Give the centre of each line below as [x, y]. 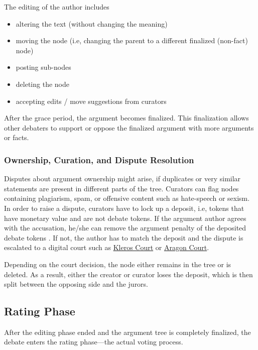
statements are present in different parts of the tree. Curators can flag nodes [121, 188]
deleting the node [42, 84]
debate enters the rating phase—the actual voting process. [94, 342]
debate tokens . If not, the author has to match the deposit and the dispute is [124, 237]
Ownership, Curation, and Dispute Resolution [99, 159]
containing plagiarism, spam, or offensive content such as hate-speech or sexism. [127, 198]
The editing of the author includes [57, 7]
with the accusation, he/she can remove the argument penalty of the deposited [125, 228]
